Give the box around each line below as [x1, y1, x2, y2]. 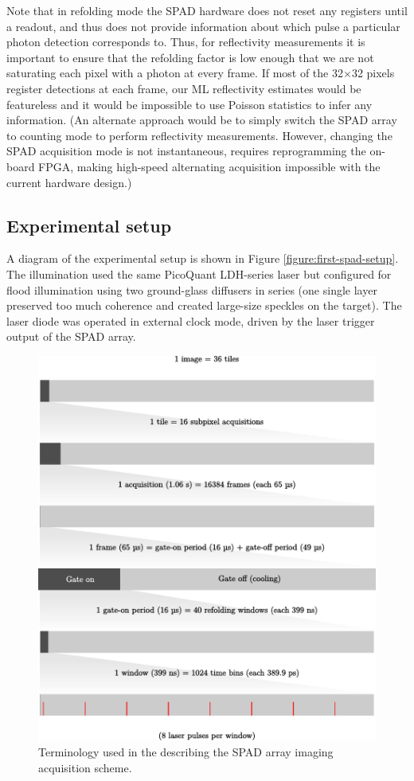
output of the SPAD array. [6, 328, 136, 345]
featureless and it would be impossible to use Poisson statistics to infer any [6, 96, 373, 112]
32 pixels [351, 64, 395, 81]
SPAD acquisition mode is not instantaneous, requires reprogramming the [6, 143, 366, 159]
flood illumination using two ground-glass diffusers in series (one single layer [6, 281, 377, 298]
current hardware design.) [6, 174, 132, 190]
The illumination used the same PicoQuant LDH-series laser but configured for [6, 265, 392, 282]
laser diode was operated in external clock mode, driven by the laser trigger [6, 312, 375, 329]
